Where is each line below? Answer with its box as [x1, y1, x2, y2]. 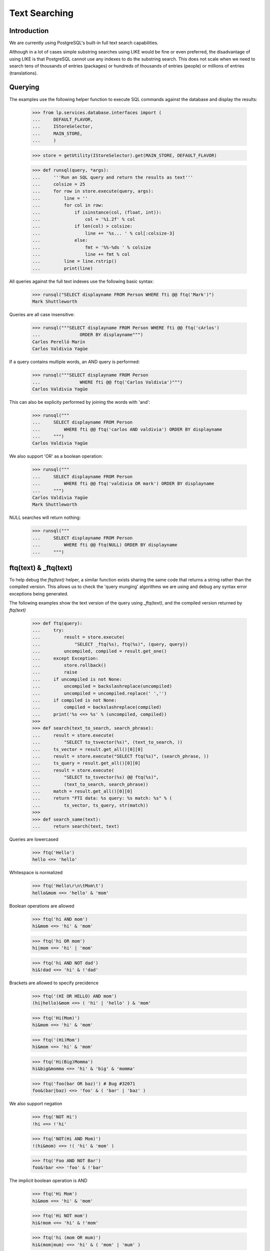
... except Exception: [32, 656, 98, 661]
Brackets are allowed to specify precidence [9, 980, 98, 986]
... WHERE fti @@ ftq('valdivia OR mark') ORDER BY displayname [32, 481, 214, 486]
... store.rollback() [32, 662, 106, 668]
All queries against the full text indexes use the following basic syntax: [9, 278, 154, 284]
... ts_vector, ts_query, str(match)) [32, 802, 148, 808]
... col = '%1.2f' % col [32, 216, 135, 222]
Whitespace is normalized [9, 870, 63, 876]
